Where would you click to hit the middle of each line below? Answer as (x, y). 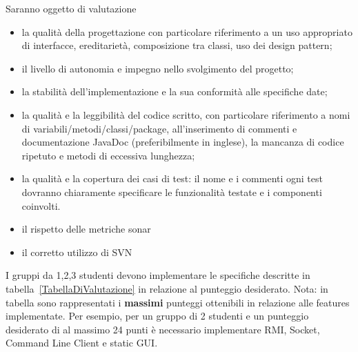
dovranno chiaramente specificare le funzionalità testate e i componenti (172, 192)
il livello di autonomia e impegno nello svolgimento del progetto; (158, 68)
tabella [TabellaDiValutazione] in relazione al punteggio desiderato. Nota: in (167, 288)
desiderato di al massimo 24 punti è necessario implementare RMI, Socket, (163, 329)
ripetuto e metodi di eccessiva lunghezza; (108, 155)
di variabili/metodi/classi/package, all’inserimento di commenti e (159, 128)
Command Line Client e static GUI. (82, 343)
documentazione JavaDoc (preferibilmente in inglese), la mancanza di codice (183, 142)
